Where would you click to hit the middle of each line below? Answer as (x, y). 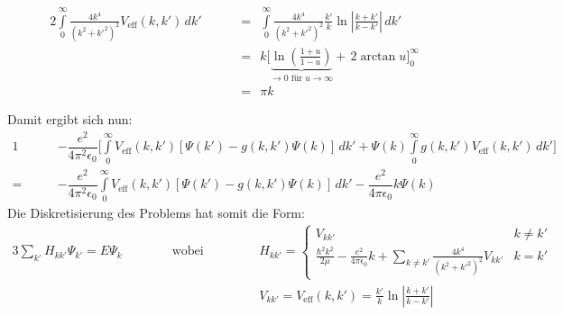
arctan (378, 56)
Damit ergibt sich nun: (70, 119)
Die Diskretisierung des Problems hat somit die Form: (156, 212)
